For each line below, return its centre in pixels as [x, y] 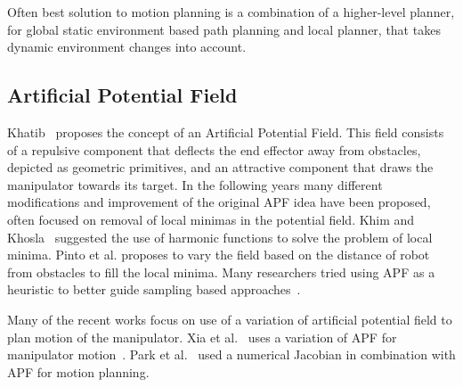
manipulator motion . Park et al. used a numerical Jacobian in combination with [231, 354]
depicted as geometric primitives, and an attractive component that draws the [220, 167]
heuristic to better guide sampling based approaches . [154, 289]
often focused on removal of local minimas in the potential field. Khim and [211, 219]
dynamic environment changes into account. [127, 47]
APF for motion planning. [78, 371]
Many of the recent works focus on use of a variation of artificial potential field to [230, 319]
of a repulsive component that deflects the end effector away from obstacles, [214, 149]
